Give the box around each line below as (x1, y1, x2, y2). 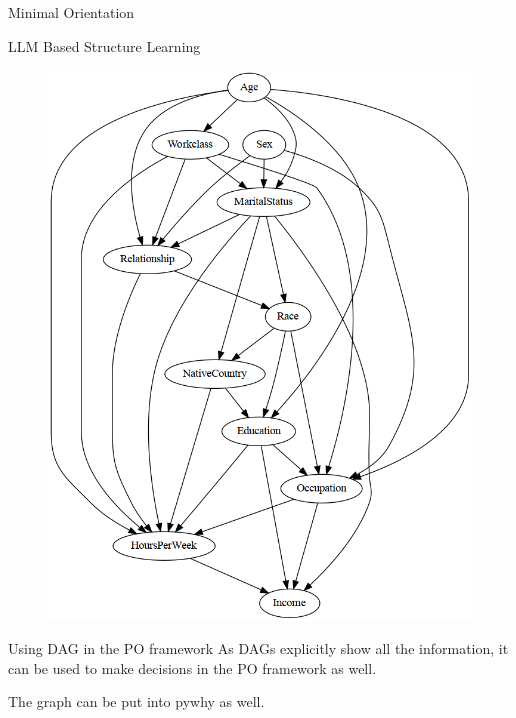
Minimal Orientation (8, 2, 135, 22)
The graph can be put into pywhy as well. (8, 691, 265, 712)
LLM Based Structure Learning (8, 35, 201, 56)
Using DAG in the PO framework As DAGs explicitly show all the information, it (8, 638, 509, 659)
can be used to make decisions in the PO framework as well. (8, 657, 377, 678)
